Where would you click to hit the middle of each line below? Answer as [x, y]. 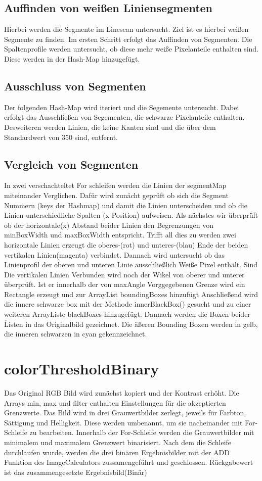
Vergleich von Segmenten [71, 164]
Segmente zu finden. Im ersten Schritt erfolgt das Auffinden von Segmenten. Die [128, 39]
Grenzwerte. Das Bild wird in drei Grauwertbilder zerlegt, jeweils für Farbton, [125, 413]
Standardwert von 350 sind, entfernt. [61, 137]
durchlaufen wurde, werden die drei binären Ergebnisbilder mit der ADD [117, 452]
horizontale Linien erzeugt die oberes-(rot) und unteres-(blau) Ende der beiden [126, 244]
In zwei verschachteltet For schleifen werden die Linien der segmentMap [115, 185]
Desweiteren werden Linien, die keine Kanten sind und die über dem [110, 127]
